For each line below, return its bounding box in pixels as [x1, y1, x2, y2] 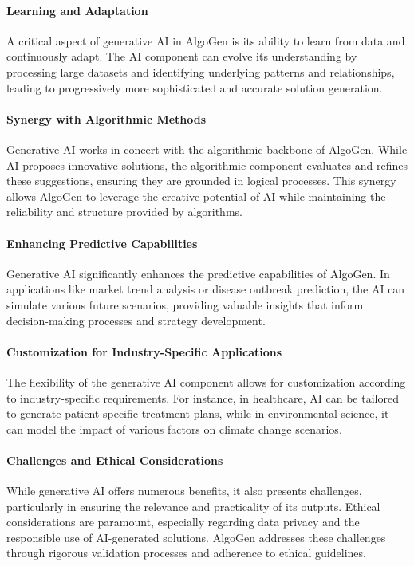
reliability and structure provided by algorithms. [6, 203, 242, 220]
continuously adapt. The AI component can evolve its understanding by [6, 48, 357, 65]
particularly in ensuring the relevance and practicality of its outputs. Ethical [6, 497, 380, 514]
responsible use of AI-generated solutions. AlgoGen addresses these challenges [6, 529, 386, 545]
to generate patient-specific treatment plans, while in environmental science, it [6, 405, 389, 422]
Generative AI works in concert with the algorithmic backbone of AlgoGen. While [6, 140, 408, 157]
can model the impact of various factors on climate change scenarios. [6, 420, 342, 437]
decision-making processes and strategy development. [6, 312, 266, 328]
